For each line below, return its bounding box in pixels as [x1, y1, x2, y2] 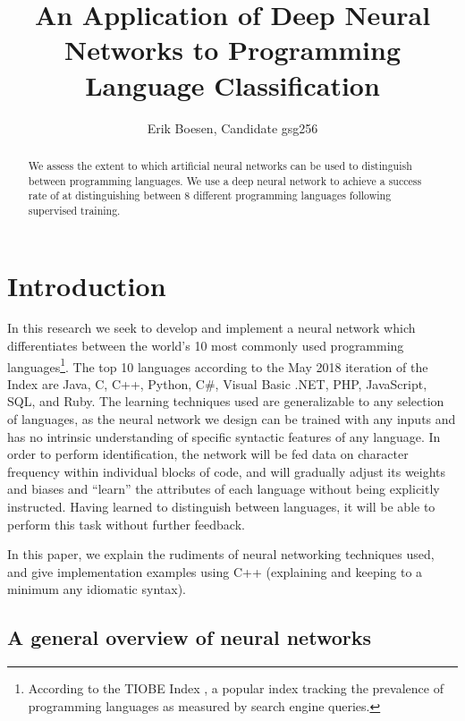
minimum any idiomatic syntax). [7, 580, 186, 598]
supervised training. [28, 202, 121, 217]
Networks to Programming [63, 31, 402, 68]
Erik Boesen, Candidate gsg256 [147, 118, 318, 137]
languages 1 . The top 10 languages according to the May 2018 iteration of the [7, 354, 428, 376]
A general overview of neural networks [7, 623, 371, 651]
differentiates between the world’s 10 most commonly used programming [7, 336, 404, 355]
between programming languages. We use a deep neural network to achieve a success [28, 173, 422, 188]
